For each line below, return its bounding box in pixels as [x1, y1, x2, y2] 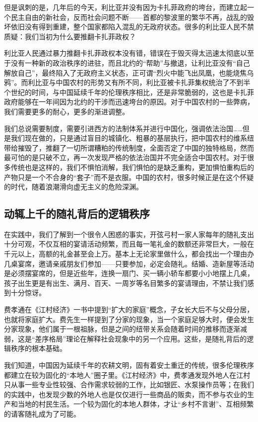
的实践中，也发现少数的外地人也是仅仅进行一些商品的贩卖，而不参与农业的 [4, 389, 247, 399]
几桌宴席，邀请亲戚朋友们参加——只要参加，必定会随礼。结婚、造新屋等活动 [4, 258, 254, 268]
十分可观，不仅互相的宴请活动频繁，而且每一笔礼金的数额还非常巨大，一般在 [4, 239, 254, 249]
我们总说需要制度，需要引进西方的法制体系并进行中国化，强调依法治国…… [4, 123, 243, 133]
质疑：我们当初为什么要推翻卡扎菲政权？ [4, 31, 136, 41]
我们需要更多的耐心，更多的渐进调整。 [4, 106, 129, 116]
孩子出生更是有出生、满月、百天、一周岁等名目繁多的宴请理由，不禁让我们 [4, 277, 247, 288]
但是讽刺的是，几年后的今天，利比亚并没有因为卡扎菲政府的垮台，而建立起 [4, 2, 247, 12]
